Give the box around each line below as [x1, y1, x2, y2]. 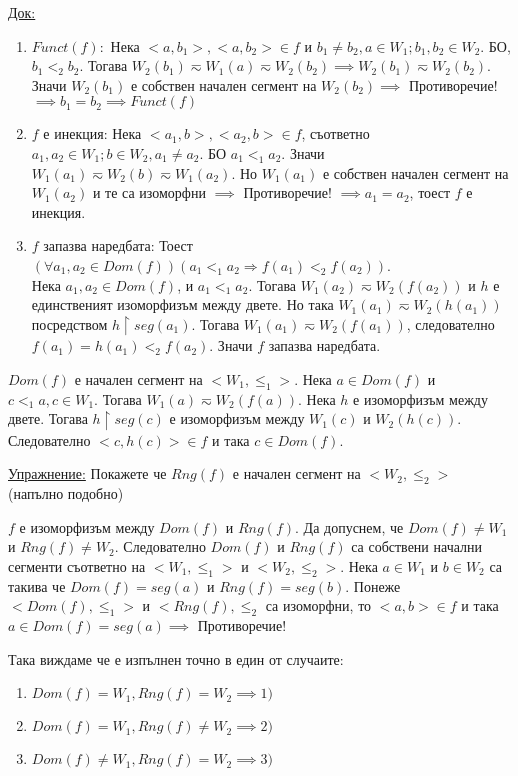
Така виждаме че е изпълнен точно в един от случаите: [8, 648, 344, 669]
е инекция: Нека [43, 123, 142, 144]
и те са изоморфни [92, 182, 206, 203]
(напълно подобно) [8, 483, 124, 504]
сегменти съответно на [8, 555, 146, 576]
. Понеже [345, 575, 401, 596]
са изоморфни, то [265, 595, 372, 616]
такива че [8, 575, 66, 596]
